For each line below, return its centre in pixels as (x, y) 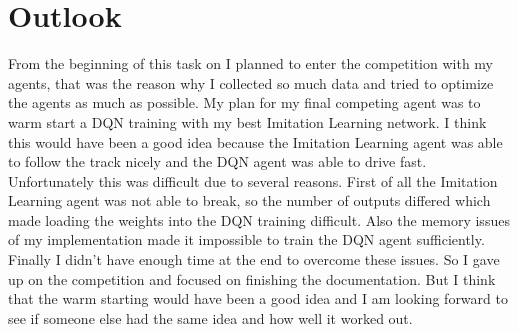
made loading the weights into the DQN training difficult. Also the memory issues (259, 219)
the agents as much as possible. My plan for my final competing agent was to (244, 102)
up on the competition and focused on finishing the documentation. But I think (252, 278)
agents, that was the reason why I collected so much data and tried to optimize (251, 82)
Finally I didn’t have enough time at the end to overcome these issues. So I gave (254, 259)
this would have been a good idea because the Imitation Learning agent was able (255, 141)
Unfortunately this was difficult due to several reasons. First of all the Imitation (253, 180)
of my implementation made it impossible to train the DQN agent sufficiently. (246, 239)
